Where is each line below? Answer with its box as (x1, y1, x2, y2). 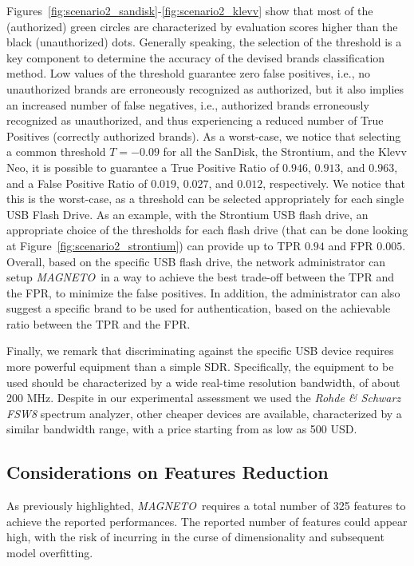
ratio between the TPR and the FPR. (6, 315, 191, 332)
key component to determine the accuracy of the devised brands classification (6, 49, 385, 66)
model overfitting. (6, 544, 93, 561)
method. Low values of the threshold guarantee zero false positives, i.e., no (6, 65, 371, 82)
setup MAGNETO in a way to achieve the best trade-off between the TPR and (6, 269, 395, 285)
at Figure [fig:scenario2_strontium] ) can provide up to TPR (6, 237, 302, 253)
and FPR (328, 237, 373, 253)
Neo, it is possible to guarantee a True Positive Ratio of (6, 158, 279, 175)
